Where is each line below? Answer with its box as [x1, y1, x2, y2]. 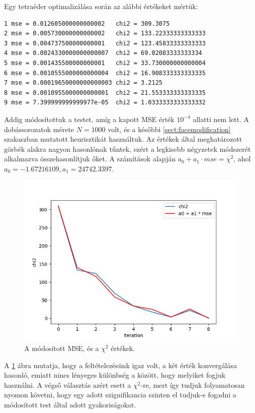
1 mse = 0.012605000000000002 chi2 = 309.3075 [4, 20, 170, 27]
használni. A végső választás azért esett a [4, 379, 131, 390]
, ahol [233, 153, 251, 164]
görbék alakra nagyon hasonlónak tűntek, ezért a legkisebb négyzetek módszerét [4, 143, 251, 154]
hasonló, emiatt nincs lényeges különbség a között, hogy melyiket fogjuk [4, 370, 226, 380]
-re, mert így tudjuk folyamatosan [140, 379, 245, 390]
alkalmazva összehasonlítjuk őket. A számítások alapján [4, 153, 176, 164]
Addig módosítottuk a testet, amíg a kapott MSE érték [4, 113, 175, 124]
